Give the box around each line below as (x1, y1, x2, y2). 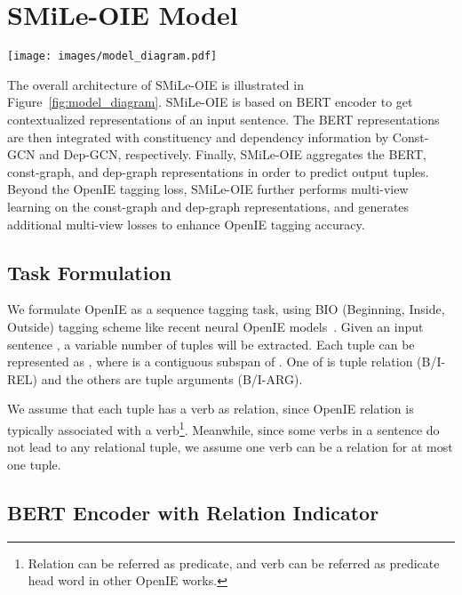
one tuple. (7, 454, 61, 473)
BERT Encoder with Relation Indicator (7, 498, 379, 526)
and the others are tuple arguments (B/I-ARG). (41, 369, 303, 388)
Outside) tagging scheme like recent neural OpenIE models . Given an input (7, 317, 424, 335)
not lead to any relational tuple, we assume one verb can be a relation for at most (7, 438, 453, 456)
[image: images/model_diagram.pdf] (7, 50, 218, 63)
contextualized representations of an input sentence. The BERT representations (7, 109, 440, 128)
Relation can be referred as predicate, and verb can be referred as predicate (28, 553, 440, 572)
